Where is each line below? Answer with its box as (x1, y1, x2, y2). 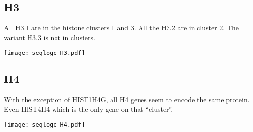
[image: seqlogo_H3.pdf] (4, 50, 85, 57)
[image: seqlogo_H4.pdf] (4, 121, 85, 129)
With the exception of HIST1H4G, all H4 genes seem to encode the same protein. (4, 94, 250, 105)
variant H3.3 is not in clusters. (4, 32, 95, 42)
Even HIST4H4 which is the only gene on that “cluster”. (4, 104, 173, 114)
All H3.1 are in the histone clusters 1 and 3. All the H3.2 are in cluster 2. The (4, 23, 239, 33)
